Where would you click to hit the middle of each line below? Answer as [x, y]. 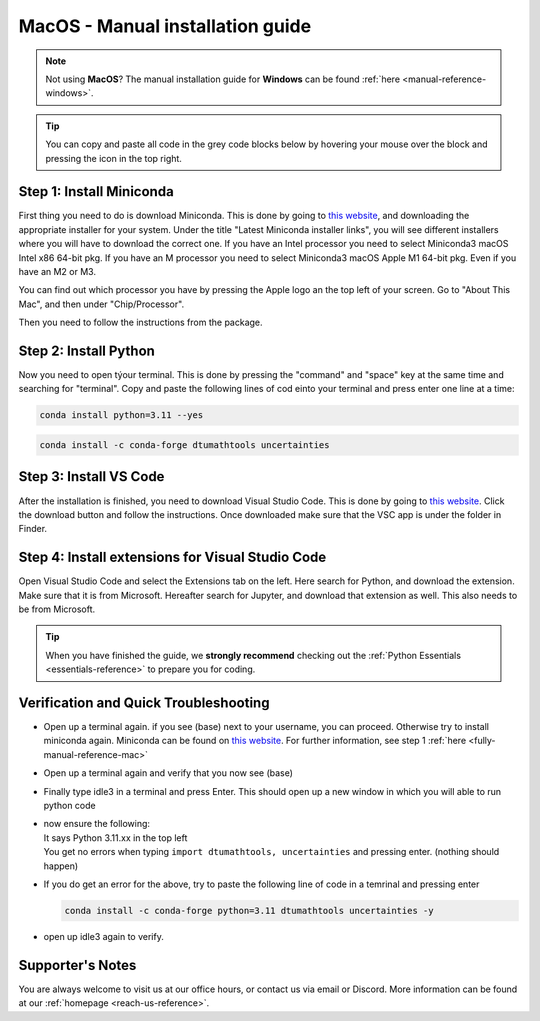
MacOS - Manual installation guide [165, 26]
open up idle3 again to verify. [103, 936]
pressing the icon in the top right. [113, 158]
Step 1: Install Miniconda [96, 191]
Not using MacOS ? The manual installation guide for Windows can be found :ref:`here [222, 79]
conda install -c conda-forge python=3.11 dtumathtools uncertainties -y [249, 910]
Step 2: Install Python [86, 350]
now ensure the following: [96, 824]
